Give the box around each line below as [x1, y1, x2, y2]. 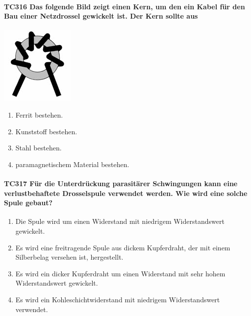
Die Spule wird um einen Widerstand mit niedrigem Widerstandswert [15, 216, 225, 226]
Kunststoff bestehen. [15, 126, 77, 136]
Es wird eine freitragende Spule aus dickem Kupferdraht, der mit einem [15, 242, 230, 252]
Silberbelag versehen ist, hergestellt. [15, 252, 124, 262]
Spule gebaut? [4, 197, 53, 208]
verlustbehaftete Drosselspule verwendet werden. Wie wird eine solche [4, 188, 248, 198]
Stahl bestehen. [15, 143, 62, 153]
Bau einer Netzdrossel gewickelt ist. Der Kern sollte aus [4, 11, 198, 21]
